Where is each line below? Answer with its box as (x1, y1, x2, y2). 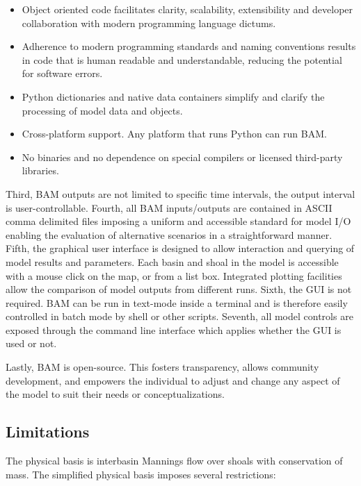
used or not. (6, 336, 57, 351)
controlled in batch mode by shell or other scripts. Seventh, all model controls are (6, 309, 353, 324)
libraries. (22, 163, 59, 178)
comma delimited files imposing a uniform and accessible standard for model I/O (6, 214, 351, 228)
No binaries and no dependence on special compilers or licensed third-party (22, 149, 343, 164)
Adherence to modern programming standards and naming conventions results (22, 39, 356, 53)
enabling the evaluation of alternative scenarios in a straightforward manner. (6, 227, 332, 242)
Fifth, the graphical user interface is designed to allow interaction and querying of (6, 241, 355, 255)
